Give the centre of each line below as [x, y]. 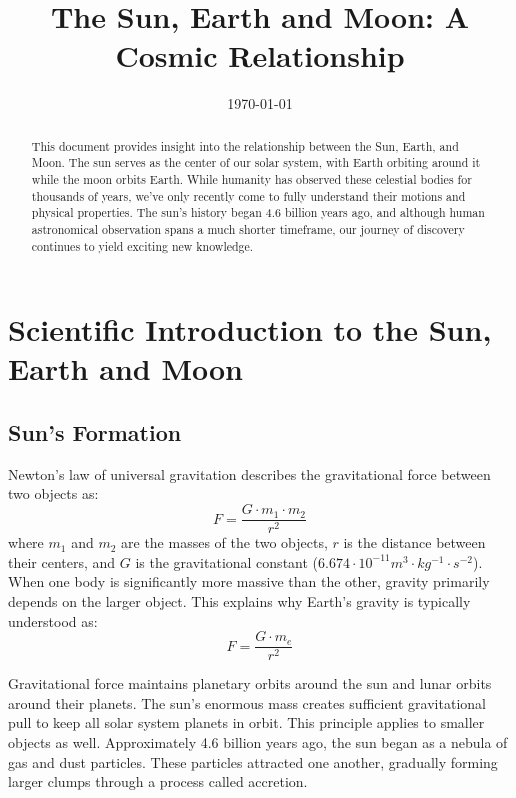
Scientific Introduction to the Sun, [250, 329]
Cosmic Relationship [260, 55]
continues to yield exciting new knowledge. [142, 245]
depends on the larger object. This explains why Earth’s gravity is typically [239, 600]
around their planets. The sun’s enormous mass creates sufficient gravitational [247, 702]
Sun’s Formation [95, 432]
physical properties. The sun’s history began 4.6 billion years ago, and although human [258, 212]
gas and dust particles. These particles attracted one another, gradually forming [253, 761]
